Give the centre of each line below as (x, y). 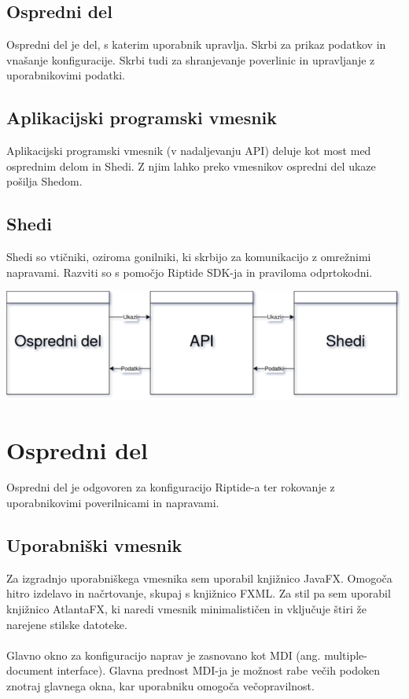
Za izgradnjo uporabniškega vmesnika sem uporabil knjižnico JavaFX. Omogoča (199, 578)
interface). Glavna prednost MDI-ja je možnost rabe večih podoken (219, 670)
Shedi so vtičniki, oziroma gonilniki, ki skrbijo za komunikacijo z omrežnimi (189, 257)
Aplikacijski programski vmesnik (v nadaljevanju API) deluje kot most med (189, 151)
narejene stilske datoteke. (67, 624)
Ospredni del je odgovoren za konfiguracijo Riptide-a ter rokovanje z (171, 487)
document (30, 670)
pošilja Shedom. (44, 181)
